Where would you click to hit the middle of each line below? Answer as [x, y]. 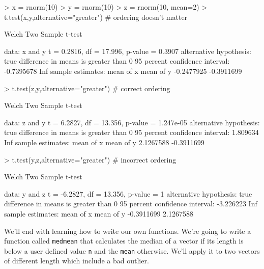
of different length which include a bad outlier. [77, 261]
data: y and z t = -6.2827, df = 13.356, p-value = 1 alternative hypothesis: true [128, 193]
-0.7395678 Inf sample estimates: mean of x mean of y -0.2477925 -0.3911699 [123, 71]
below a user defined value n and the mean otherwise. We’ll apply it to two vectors [132, 250]
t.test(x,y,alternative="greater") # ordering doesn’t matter [96, 17]
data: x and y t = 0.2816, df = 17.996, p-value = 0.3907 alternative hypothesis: [128, 51]
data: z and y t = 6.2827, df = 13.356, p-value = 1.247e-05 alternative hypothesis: [132, 122]
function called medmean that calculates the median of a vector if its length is [124, 241]
